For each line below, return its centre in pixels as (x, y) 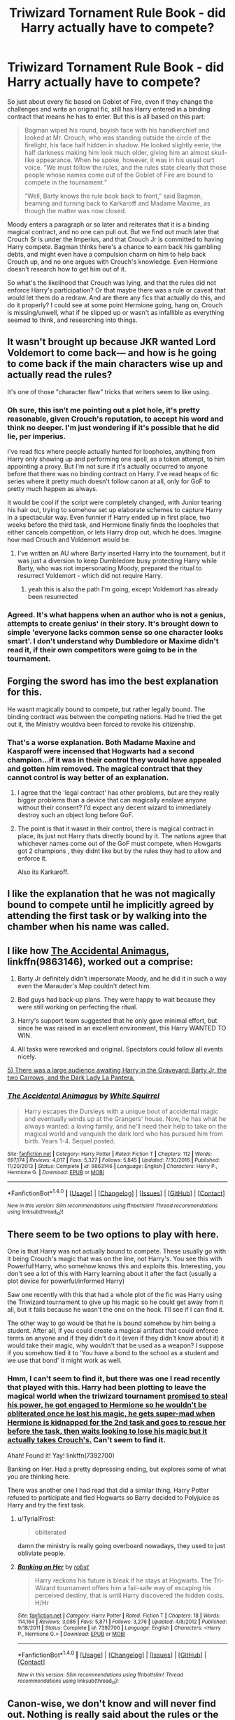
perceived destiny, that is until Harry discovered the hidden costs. (130, 1595)
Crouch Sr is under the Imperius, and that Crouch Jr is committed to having (115, 239)
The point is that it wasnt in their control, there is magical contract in (115, 828)
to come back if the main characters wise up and (115, 364)
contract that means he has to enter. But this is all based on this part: (106, 116)
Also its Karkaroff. (43, 872)
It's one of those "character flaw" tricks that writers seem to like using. (109, 391)
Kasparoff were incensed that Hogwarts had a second (101, 751)
